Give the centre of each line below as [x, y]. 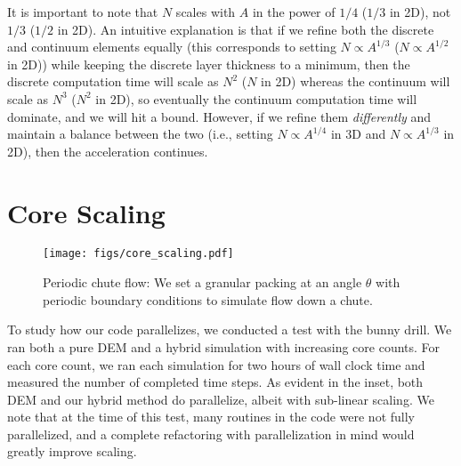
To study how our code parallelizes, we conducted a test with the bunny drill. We [230, 329]
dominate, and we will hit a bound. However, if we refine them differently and [219, 116]
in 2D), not [420, 12]
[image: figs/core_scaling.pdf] [138, 254]
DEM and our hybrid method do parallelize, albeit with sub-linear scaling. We [221, 399]
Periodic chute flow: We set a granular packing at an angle [202, 282]
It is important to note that [83, 12]
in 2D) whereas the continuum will [356, 81]
